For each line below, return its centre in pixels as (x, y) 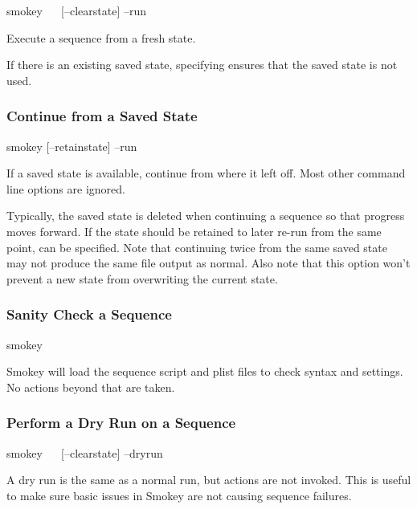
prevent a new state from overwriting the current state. (142, 278)
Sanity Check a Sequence (89, 314)
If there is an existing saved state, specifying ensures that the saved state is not (202, 65)
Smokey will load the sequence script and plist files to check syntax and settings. (205, 371)
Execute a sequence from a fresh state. (101, 37)
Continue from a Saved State (102, 116)
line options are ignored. (66, 188)
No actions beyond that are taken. (91, 387)
